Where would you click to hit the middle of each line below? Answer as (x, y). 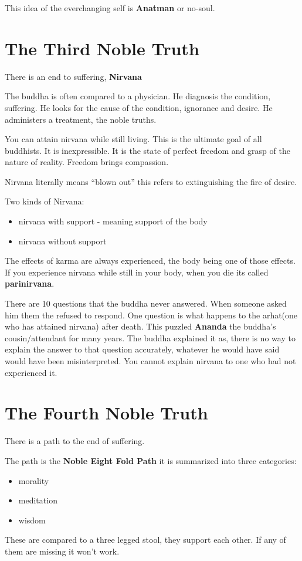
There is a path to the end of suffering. (75, 441)
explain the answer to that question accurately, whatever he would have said (142, 349)
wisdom (32, 520)
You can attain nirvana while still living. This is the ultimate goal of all (133, 139)
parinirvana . (30, 283)
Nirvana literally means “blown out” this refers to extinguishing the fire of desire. (151, 181)
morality (34, 480)
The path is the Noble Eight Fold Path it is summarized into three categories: (151, 460)
